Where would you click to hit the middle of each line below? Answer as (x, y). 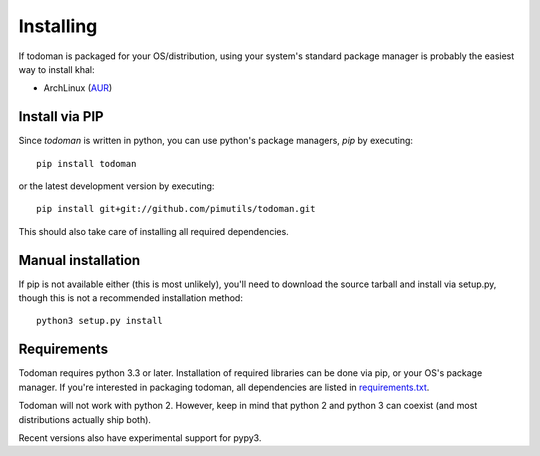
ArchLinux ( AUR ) (78, 88)
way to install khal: (56, 69)
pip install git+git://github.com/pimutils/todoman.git (176, 209)
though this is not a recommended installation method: (131, 298)
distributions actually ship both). (85, 419)
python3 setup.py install (100, 321)
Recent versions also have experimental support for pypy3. (140, 437)
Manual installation (79, 260)
